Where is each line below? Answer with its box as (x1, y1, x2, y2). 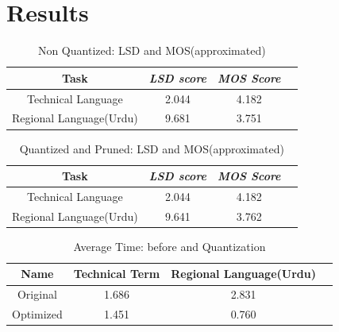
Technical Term (73, 265, 160, 282)
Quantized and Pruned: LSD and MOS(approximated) (19, 140, 284, 156)
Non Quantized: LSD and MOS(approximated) (37, 42, 266, 59)
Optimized (12, 306, 63, 322)
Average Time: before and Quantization (73, 237, 266, 254)
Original (17, 286, 57, 303)
